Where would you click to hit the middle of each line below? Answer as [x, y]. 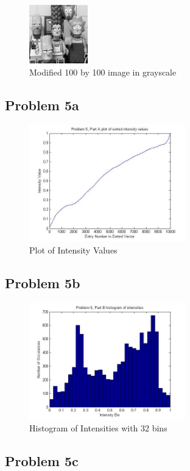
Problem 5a [42, 104]
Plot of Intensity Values [73, 250]
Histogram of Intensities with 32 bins [98, 428]
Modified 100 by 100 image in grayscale [103, 72]
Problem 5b [43, 282]
